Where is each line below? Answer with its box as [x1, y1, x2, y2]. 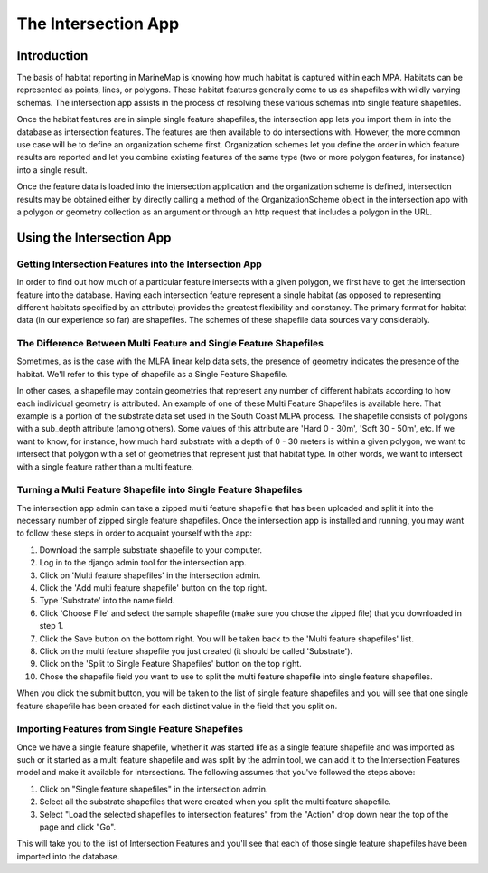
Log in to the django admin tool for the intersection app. [39, 557, 248, 568]
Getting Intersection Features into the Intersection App [16, 258, 262, 270]
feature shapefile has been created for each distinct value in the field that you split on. [16, 700, 338, 711]
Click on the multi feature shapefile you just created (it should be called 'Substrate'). [39, 646, 352, 656]
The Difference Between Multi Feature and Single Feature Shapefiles [16, 337, 324, 350]
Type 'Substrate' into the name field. [39, 595, 175, 606]
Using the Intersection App [16, 230, 172, 245]
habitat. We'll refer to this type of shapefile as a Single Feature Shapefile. [16, 368, 288, 379]
